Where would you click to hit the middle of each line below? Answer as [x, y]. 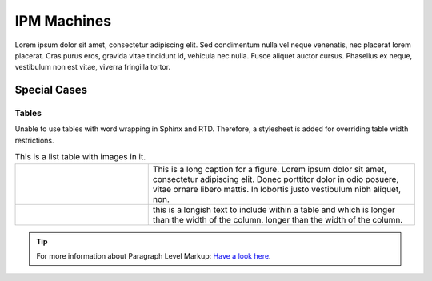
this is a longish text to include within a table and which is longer [274, 210]
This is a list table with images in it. [80, 157]
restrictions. [35, 140]
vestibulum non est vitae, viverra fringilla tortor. [93, 67]
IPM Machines [63, 21]
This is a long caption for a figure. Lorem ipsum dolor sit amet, [270, 169]
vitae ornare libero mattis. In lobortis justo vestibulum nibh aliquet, [277, 189]
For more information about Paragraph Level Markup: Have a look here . [154, 256]
